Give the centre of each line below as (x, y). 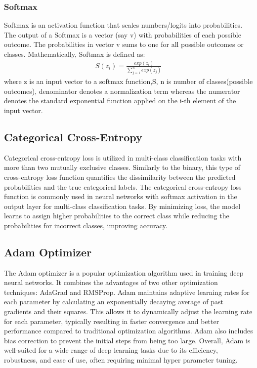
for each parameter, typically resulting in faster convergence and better (112, 321)
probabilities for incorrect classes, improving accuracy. (86, 225)
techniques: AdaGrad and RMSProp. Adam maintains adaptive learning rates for (127, 292)
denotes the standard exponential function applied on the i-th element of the (120, 101)
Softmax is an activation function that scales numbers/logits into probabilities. (123, 25)
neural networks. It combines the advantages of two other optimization (111, 282)
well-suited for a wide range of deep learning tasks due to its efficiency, (111, 350)
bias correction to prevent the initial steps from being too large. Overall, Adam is (127, 340)
